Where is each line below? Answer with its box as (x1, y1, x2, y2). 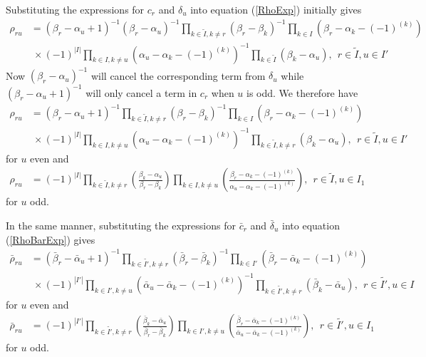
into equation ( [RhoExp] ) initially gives (190, 2, 362, 16)
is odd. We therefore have (246, 85, 358, 100)
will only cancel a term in (85, 85, 197, 100)
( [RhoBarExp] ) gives (6, 232, 95, 247)
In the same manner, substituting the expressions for (6, 217, 236, 232)
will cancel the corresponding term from (90, 68, 266, 83)
